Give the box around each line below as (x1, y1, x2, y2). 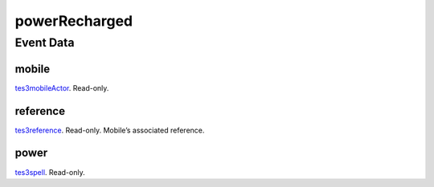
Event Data (14, 35, 75, 50)
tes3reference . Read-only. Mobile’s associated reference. (14, 125, 205, 135)
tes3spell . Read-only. (14, 167, 85, 177)
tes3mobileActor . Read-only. (14, 83, 109, 92)
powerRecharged (14, 12, 133, 30)
